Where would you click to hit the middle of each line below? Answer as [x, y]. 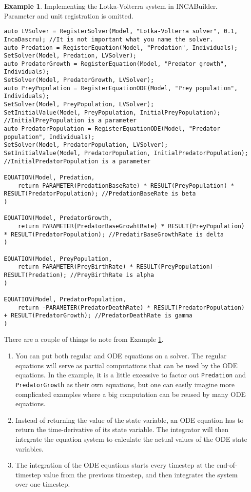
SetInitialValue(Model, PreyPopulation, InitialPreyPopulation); [112, 112]
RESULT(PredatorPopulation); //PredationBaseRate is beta [100, 194]
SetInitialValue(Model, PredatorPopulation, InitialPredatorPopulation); [126, 153]
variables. [29, 448]
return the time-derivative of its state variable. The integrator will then [122, 429]
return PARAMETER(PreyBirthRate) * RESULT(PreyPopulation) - [119, 267]
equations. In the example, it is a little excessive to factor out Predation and [131, 375]
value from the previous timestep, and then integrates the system [140, 474]
